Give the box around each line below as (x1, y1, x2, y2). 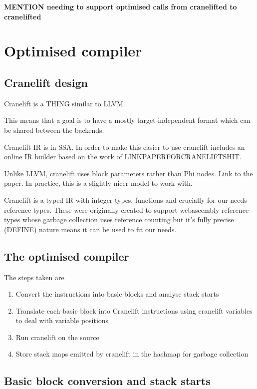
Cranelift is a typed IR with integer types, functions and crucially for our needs (4, 194, 247, 205)
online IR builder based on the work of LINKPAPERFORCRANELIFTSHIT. (4, 151, 242, 162)
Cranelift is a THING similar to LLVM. (4, 98, 125, 108)
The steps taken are (4, 272, 64, 282)
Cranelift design (4, 74, 88, 90)
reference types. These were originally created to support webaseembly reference (4, 204, 249, 215)
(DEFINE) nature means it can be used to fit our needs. (4, 224, 177, 234)
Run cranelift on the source (15, 332, 99, 342)
